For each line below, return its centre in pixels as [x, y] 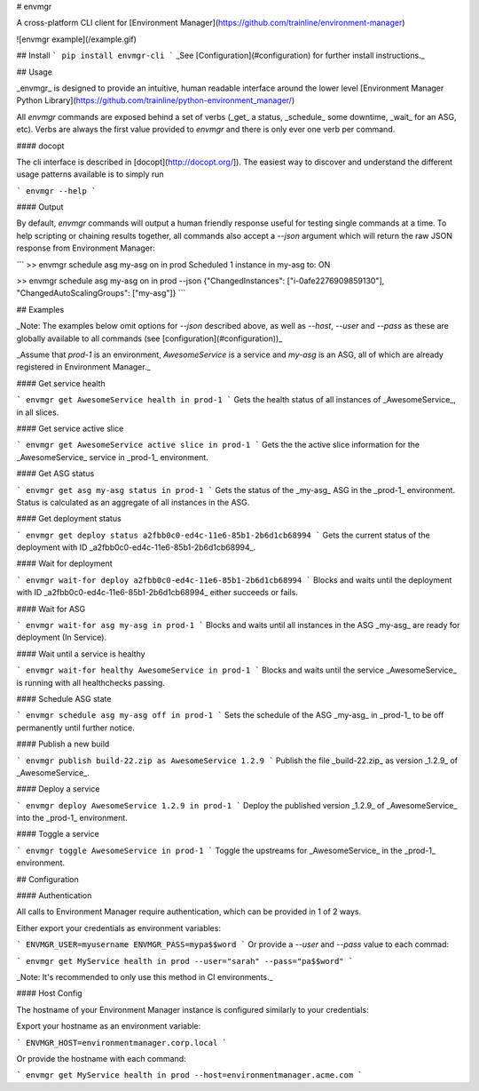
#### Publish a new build [63, 744]
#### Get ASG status [55, 474]
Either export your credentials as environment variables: [119, 928]
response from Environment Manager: [86, 248]
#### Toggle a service [58, 834]
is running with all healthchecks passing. [91, 682]
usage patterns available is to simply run [90, 174]
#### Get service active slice [70, 428]
